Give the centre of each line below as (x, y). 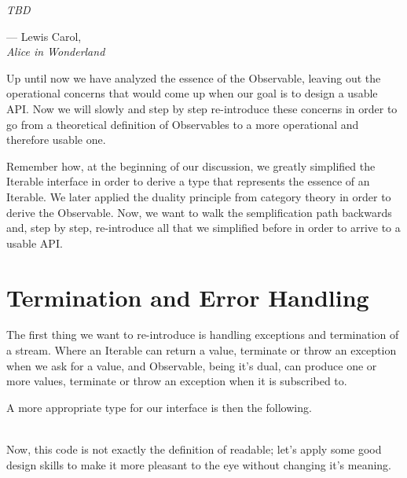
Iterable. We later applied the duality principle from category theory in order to (199, 196)
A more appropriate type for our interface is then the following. (159, 407)
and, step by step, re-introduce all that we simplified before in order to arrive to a (203, 228)
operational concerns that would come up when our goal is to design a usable (192, 93)
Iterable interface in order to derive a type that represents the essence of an (188, 181)
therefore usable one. (56, 140)
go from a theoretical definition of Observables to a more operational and (183, 124)
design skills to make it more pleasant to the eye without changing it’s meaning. (199, 464)
